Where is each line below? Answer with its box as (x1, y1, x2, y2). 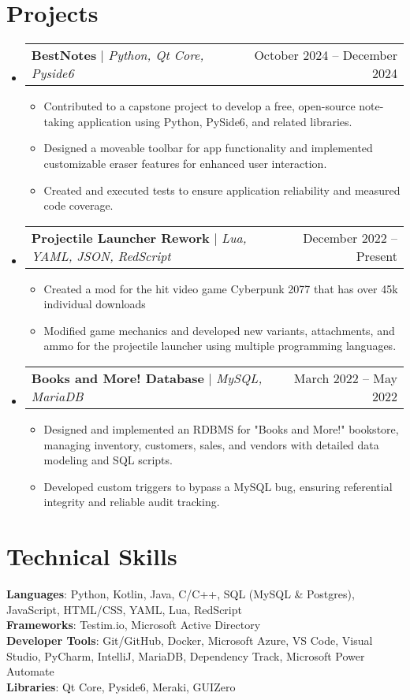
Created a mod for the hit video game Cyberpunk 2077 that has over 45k (43, 280, 398, 296)
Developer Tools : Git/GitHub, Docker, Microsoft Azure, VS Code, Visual (6, 631, 373, 648)
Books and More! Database (31, 369, 204, 388)
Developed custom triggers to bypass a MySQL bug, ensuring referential (43, 478, 393, 494)
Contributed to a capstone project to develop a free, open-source (43, 98, 356, 114)
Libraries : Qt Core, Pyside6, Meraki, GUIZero (6, 678, 236, 694)
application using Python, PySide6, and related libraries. (77, 113, 352, 129)
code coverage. (43, 197, 114, 214)
